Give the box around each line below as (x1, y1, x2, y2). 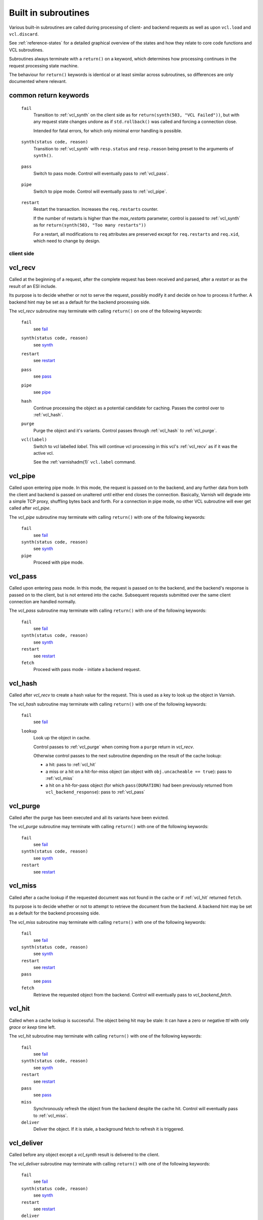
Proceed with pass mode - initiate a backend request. (33, 667, 141, 672)
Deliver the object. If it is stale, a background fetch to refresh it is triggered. (33, 1126, 185, 1132)
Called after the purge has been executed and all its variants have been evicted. (9, 814, 169, 820)
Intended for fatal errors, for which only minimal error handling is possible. (33, 127, 183, 134)
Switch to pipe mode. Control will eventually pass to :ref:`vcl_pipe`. (33, 188, 168, 194)
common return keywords (9, 91, 90, 100)
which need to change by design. (33, 238, 100, 244)
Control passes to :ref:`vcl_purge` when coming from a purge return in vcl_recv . (33, 744, 194, 750)
